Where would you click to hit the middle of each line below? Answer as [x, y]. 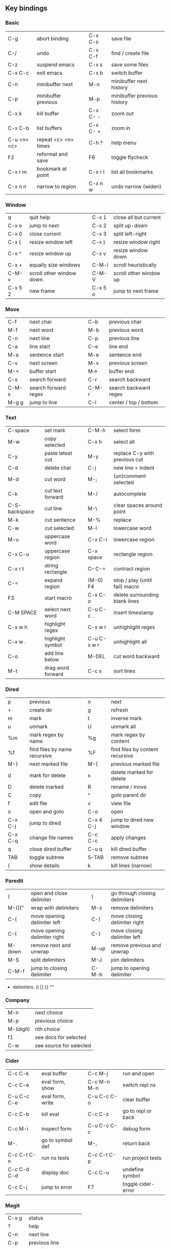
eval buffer [54, 1073]
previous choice [54, 1021]
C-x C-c [18, 73]
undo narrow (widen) [136, 186]
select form [127, 430]
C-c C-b [18, 1114]
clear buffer [137, 1099]
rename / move [129, 787]
